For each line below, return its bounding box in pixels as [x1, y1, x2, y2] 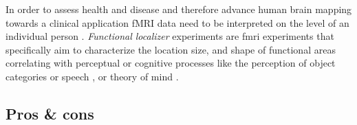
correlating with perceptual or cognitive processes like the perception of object [6, 56, 336, 70]
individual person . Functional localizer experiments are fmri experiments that [6, 29, 334, 43]
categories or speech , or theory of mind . [6, 69, 179, 83]
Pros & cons [6, 102, 94, 124]
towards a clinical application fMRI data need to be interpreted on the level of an [6, 15, 349, 30]
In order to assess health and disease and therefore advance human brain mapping [6, 2, 352, 16]
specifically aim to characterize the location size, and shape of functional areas [6, 42, 336, 56]
